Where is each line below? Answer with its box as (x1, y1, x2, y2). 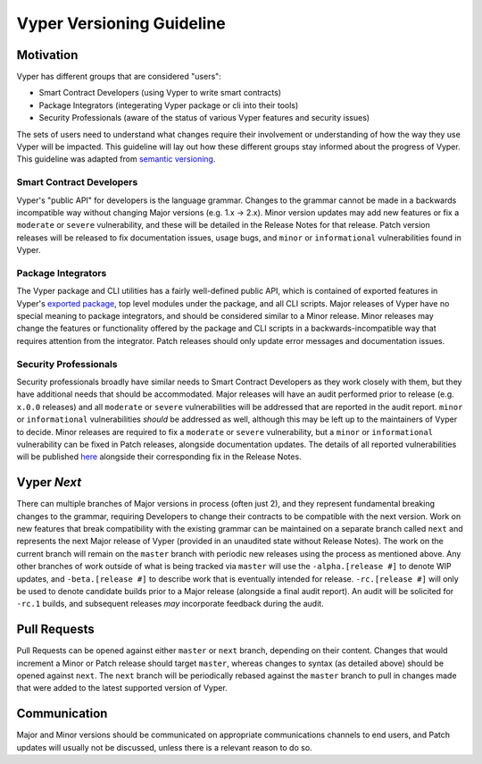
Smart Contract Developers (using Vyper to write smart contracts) (38, 88, 281, 98)
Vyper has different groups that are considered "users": (16, 71, 222, 82)
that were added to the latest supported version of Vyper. (16, 683, 228, 693)
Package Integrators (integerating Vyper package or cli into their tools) (38, 99, 299, 111)
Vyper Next (16, 474, 82, 491)
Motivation (16, 47, 79, 63)
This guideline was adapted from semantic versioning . (16, 154, 216, 164)
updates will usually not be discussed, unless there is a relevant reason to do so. (16, 742, 312, 752)
